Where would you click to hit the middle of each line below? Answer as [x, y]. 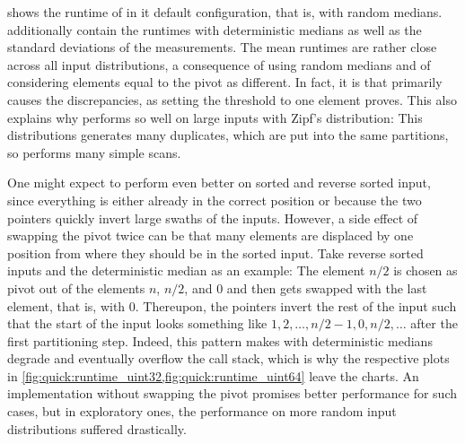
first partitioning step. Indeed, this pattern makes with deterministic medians [220, 340]
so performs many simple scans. [94, 152]
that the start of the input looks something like [137, 323]
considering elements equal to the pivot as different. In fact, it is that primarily [225, 82]
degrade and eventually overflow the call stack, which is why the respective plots [228, 358]
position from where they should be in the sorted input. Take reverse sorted [215, 252]
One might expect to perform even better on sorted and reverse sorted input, [219, 183]
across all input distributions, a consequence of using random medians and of [219, 64]
